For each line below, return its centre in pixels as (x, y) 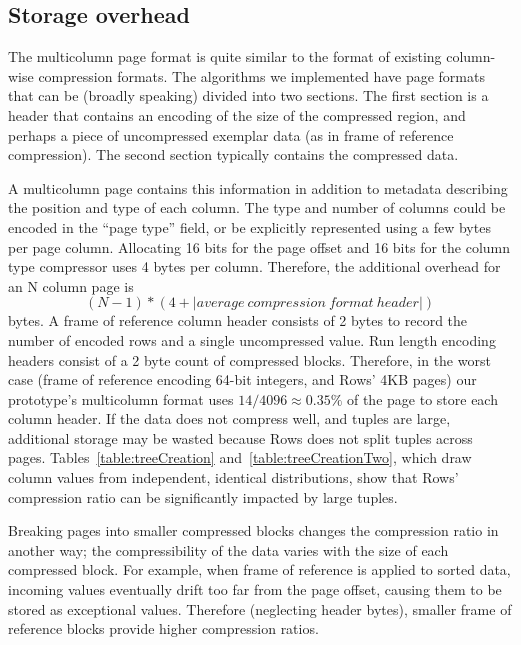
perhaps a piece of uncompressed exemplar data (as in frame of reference (231, 134)
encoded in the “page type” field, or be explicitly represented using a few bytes (249, 226)
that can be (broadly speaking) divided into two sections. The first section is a (248, 95)
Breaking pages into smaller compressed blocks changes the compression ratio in (253, 530)
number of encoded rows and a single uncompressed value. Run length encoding (252, 339)
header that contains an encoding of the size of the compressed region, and (237, 114)
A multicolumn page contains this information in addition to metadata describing (258, 187)
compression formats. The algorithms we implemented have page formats (261, 75)
